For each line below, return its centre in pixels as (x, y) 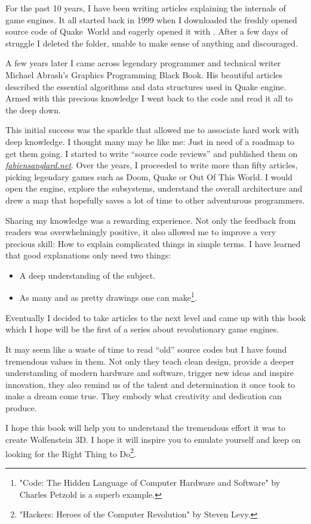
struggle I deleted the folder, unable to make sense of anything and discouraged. (152, 43)
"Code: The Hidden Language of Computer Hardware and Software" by (150, 482)
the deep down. (33, 110)
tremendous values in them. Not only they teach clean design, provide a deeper (150, 361)
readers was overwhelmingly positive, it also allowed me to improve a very (141, 232)
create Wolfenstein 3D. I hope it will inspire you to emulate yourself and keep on (153, 440)
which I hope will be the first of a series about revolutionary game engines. (142, 329)
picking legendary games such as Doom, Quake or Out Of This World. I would (149, 176)
